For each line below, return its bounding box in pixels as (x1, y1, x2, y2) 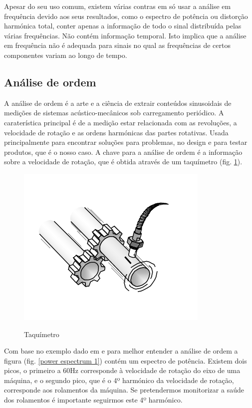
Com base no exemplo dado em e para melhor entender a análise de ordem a (4, 346, 238, 356)
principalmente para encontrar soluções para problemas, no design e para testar (4, 137, 248, 147)
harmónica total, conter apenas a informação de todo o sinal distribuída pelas (4, 20, 242, 31)
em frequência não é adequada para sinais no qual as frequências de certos (4, 40, 231, 50)
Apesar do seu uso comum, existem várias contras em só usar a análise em (4, 1, 231, 11)
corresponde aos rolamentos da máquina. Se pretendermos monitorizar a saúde (4, 385, 244, 395)
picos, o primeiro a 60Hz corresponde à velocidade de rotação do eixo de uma (4, 365, 241, 376)
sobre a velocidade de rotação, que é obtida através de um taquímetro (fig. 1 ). (4, 156, 243, 167)
